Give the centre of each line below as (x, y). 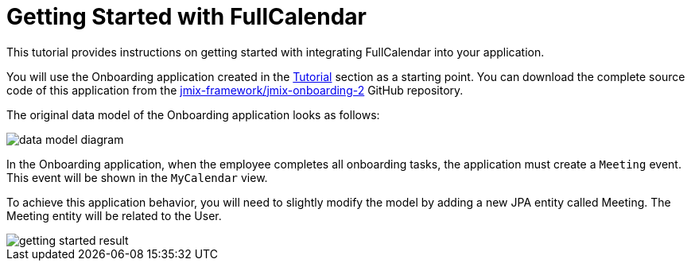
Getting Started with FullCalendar (186, 17)
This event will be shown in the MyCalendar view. (137, 177)
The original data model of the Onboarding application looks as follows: (193, 114)
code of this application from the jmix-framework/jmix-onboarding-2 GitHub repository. (235, 90)
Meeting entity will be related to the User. (114, 215)
